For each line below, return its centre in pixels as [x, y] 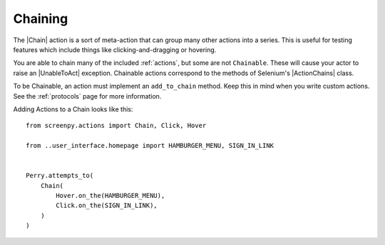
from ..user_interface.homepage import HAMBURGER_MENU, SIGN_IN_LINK [150, 146]
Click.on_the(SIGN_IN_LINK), [107, 206]
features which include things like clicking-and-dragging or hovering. [115, 49]
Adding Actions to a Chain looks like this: [73, 109]
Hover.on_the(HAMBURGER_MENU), [111, 196]
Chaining [41, 19]
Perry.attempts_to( [60, 176]
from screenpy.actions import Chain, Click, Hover [116, 126]
